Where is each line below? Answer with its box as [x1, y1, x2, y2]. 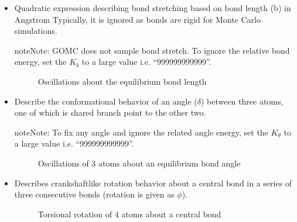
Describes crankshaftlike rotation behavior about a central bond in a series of [14, 176, 292, 189]
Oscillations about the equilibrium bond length [37, 75, 207, 87]
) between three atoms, [200, 95, 284, 107]
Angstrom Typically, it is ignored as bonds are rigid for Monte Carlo [14, 13, 261, 25]
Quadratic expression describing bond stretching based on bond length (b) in [14, 2, 291, 13]
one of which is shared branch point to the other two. [14, 106, 206, 119]
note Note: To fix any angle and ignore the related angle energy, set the [14, 126, 268, 138]
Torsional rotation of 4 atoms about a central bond [37, 207, 221, 220]
